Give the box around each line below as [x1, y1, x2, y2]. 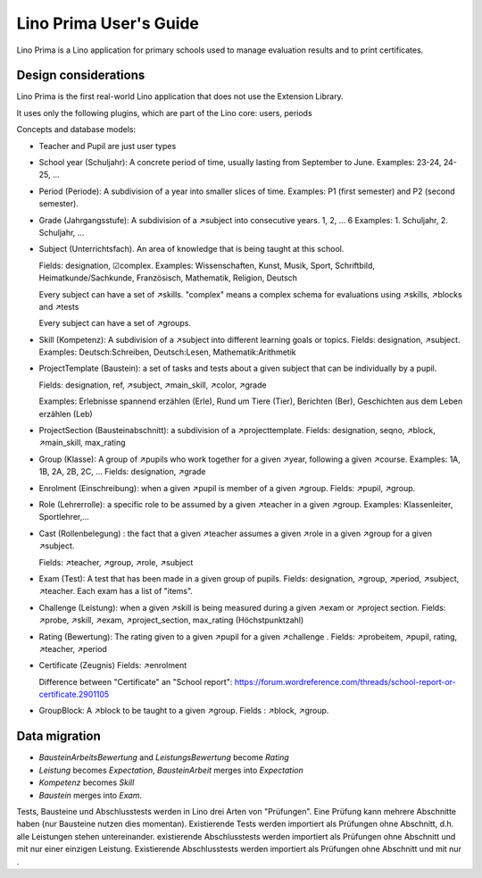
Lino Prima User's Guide [16, 13, 200, 33]
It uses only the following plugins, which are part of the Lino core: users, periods [16, 107, 312, 118]
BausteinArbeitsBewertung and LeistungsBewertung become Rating [38, 752, 289, 763]
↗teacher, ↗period [38, 643, 107, 654]
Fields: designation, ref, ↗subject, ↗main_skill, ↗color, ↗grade [38, 380, 267, 390]
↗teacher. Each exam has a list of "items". [38, 586, 194, 597]
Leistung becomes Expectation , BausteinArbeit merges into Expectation [38, 765, 303, 775]
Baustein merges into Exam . [38, 790, 143, 800]
